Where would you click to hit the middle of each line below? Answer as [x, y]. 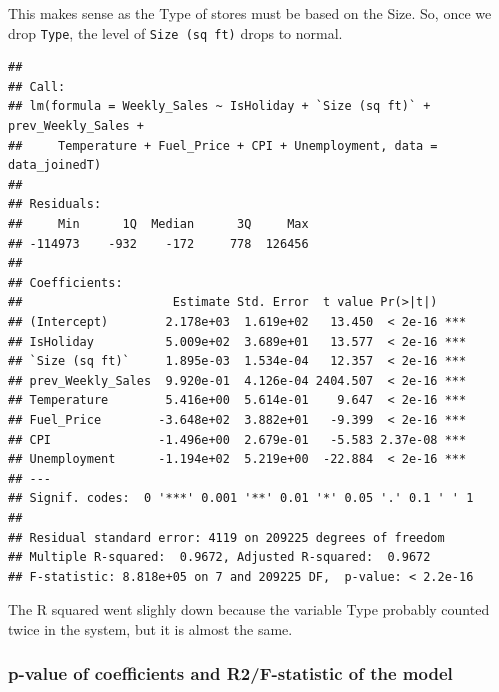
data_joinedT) [55, 165]
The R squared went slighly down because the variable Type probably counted [249, 609]
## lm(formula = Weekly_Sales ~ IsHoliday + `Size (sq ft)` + [219, 106]
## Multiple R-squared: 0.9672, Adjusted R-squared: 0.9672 [219, 557]
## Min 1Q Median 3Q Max [158, 224]
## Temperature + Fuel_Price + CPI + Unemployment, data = [223, 145]
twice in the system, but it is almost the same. [150, 628]
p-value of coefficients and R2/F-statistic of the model [230, 673]
